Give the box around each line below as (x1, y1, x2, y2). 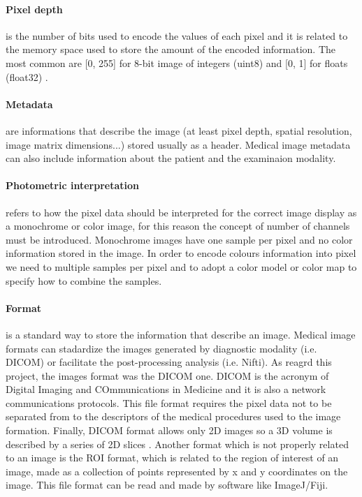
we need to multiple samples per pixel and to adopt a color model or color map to (6, 259, 357, 274)
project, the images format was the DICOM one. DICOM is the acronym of (6, 368, 329, 383)
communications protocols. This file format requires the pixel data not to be (6, 395, 332, 410)
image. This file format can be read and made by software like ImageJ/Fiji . (6, 477, 328, 492)
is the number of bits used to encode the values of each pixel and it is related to (6, 28, 348, 43)
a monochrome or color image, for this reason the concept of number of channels (6, 218, 350, 233)
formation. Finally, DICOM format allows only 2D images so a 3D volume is (6, 423, 333, 438)
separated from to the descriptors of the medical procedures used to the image (6, 409, 341, 424)
